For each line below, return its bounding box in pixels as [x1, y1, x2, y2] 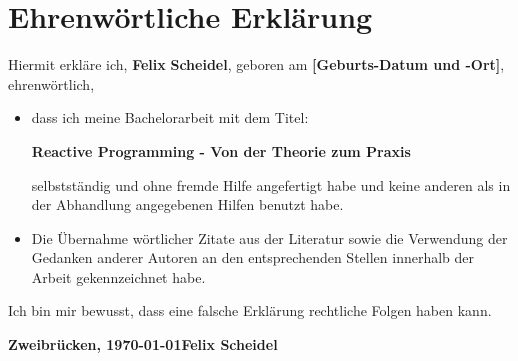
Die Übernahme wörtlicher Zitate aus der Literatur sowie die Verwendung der [31, 227, 508, 248]
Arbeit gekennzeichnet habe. [31, 266, 206, 287]
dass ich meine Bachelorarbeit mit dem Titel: [31, 107, 309, 128]
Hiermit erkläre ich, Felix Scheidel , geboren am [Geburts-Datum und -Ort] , [8, 54, 505, 75]
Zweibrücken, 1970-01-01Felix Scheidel [8, 334, 278, 355]
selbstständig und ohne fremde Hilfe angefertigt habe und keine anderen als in [31, 174, 511, 195]
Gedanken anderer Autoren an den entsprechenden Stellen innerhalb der [31, 247, 475, 268]
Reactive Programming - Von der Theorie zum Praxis [31, 140, 411, 161]
